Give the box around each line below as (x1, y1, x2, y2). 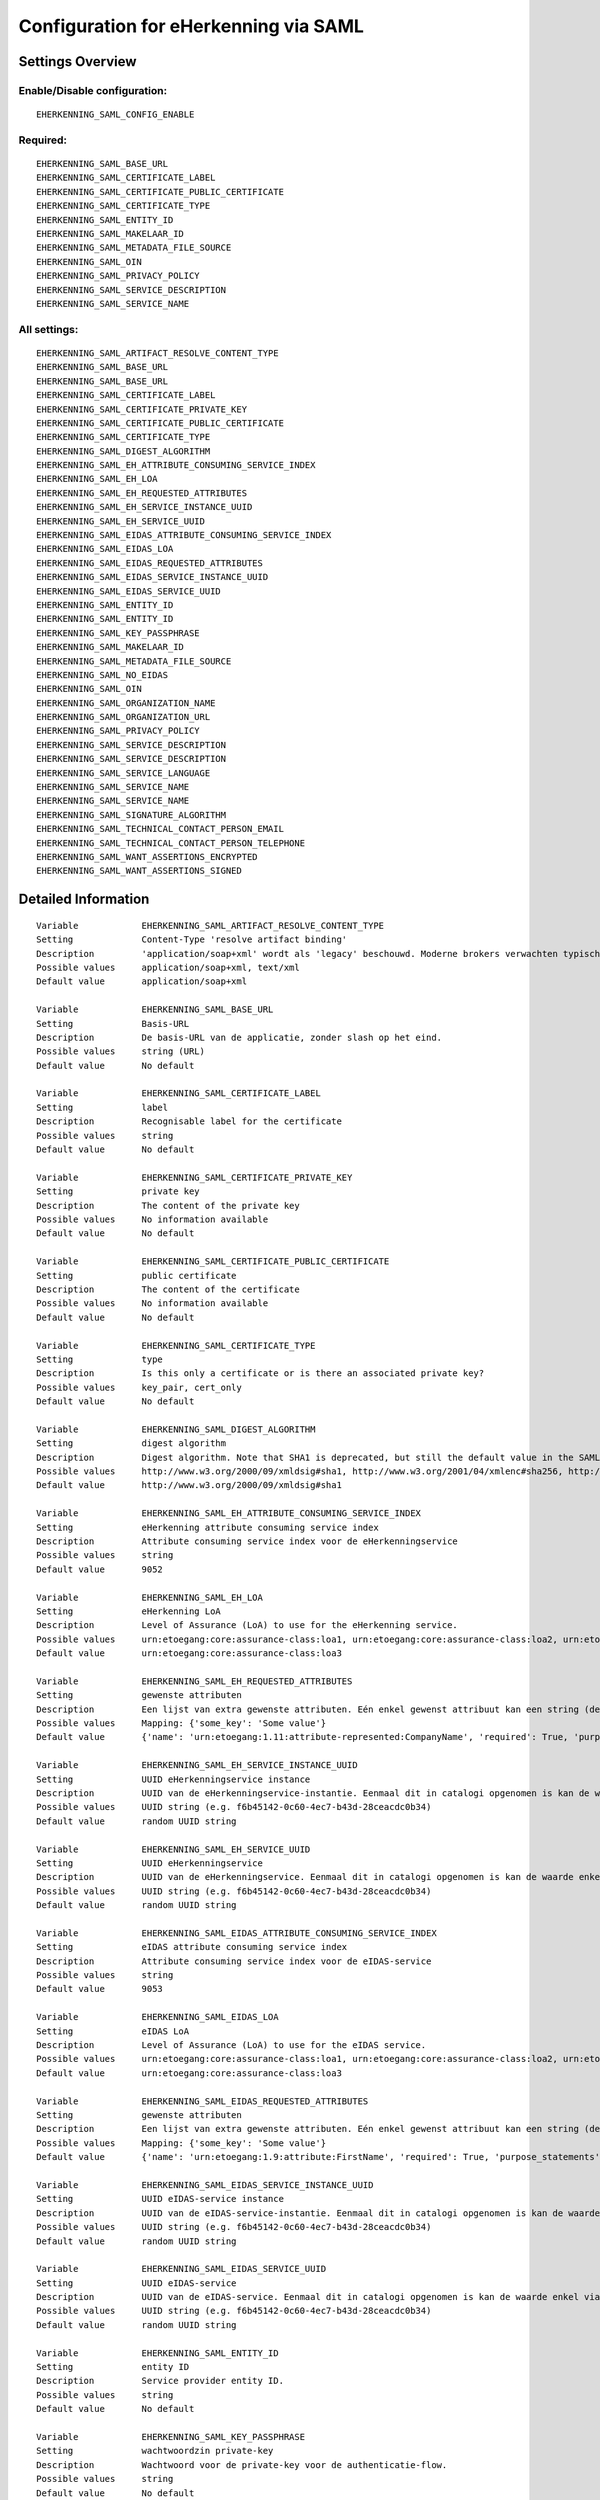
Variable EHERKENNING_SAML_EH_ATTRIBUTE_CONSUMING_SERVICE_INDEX (36, 1508, 422, 1519)
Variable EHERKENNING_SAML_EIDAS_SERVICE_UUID (36, 2263, 327, 2275)
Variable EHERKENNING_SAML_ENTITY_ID (36, 2347, 279, 2359)
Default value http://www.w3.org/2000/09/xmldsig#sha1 (36, 1480, 342, 1491)
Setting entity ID (36, 2361, 190, 2373)
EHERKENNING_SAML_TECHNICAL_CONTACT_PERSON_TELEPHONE (36, 837, 305, 849)
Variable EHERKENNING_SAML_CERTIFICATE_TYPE (36, 1340, 316, 1351)
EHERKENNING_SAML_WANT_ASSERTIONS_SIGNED (36, 865, 242, 877)
